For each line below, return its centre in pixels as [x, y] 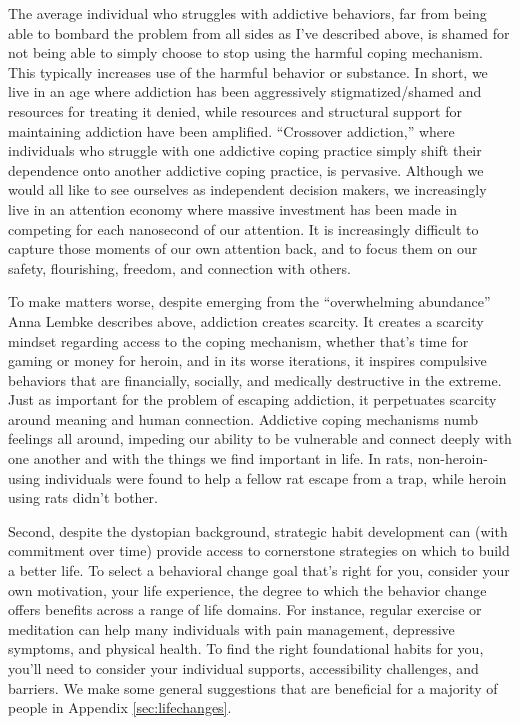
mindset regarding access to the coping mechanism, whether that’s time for [238, 340]
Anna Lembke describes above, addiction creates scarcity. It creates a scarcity [246, 320]
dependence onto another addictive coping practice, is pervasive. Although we [246, 169]
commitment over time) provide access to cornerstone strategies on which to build [259, 550]
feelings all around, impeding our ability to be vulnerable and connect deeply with [260, 438]
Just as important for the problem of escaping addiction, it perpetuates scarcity [252, 399]
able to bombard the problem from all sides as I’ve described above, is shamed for [259, 32]
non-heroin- [452, 458]
